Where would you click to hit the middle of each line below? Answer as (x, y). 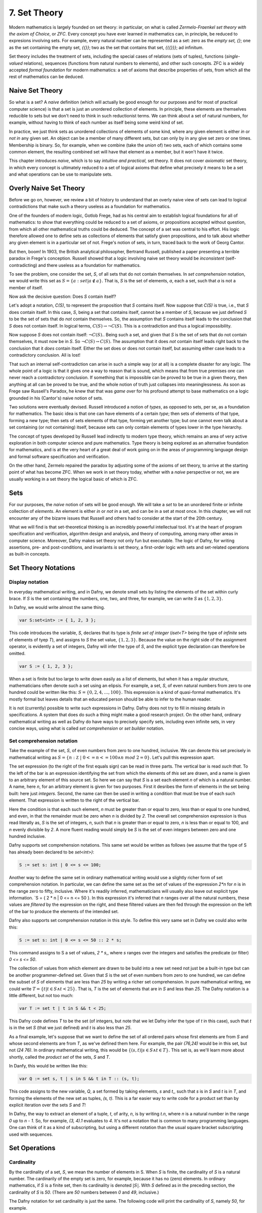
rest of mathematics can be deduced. (47, 77)
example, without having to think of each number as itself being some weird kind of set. (97, 123)
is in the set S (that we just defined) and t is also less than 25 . (70, 1028)
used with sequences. (31, 1134)
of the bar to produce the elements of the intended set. (64, 911)
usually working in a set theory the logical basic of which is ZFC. (73, 479)
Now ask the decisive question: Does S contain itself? (63, 296)
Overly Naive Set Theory (47, 188)
